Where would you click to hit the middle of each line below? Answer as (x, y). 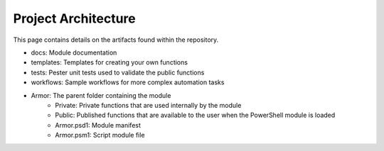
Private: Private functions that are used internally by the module (148, 105)
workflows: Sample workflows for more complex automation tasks (128, 82)
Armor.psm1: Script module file (100, 135)
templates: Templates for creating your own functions (110, 62)
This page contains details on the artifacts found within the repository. (116, 40)
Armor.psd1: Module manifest (98, 125)
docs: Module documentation (74, 52)
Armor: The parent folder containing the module (101, 95)
